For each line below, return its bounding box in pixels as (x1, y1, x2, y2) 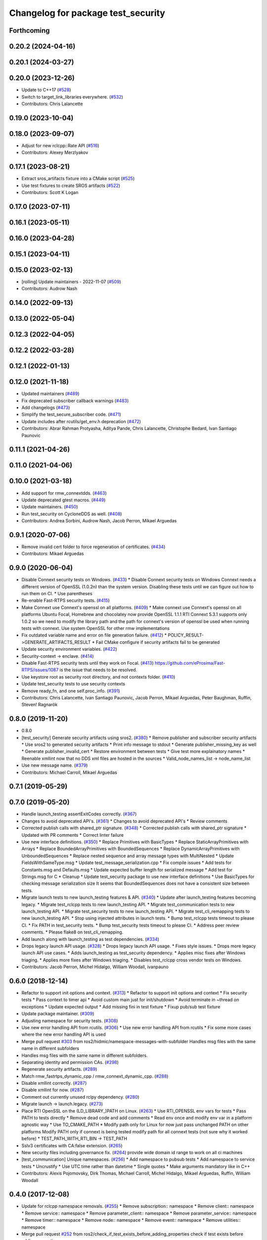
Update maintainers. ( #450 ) (21, 504, 78, 510)
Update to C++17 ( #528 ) (21, 87, 71, 93)
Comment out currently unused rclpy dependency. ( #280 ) (21, 1094, 139, 1100)
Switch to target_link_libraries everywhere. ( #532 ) (21, 94, 124, 100)
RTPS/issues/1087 (21, 667, 59, 673)
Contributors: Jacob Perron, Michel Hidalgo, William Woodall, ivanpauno (21, 964, 169, 970)
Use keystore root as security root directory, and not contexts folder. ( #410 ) (21, 674, 176, 680)
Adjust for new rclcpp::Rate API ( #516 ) (21, 142, 99, 148)
